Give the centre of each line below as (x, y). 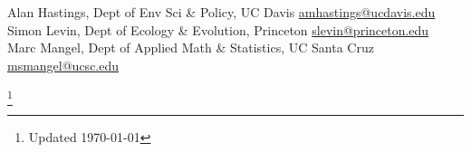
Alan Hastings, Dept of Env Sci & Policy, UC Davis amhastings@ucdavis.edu (221, 12)
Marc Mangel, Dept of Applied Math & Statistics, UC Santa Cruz (191, 47)
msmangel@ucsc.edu (63, 65)
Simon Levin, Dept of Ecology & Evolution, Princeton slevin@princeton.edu (218, 29)
